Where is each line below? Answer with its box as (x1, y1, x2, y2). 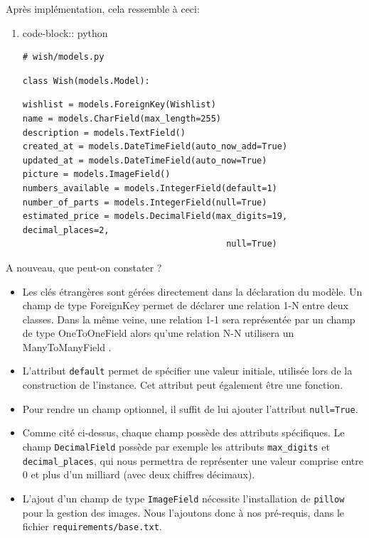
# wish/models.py (22, 52, 105, 63)
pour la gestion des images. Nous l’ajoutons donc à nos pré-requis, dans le (22, 505, 345, 520)
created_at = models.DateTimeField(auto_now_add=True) (22, 141, 288, 152)
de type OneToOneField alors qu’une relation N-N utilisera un (22, 326, 294, 340)
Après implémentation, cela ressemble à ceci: (6, 1, 200, 16)
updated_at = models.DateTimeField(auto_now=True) (22, 155, 267, 166)
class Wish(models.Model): (22, 75, 150, 86)
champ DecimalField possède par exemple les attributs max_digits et (22, 439, 330, 453)
